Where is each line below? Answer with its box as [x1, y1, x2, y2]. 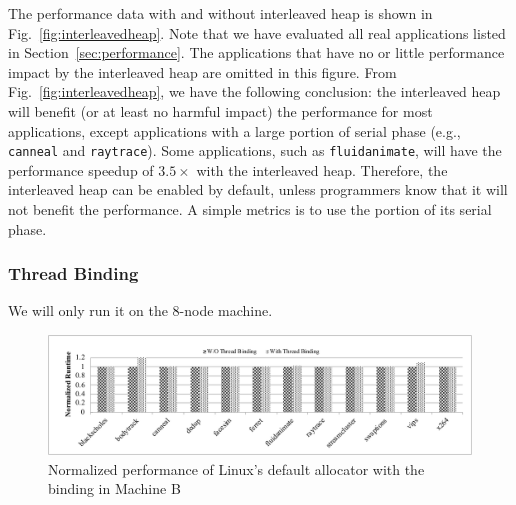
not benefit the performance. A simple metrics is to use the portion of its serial [8, 199, 492, 219]
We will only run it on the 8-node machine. [8, 300, 273, 321]
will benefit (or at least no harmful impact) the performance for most [8, 100, 433, 121]
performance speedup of [8, 159, 154, 180]
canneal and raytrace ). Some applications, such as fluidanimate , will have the [8, 140, 502, 161]
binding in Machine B [48, 478, 181, 499]
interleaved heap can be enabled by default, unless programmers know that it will [8, 179, 508, 200]
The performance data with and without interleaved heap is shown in [8, 3, 433, 23]
